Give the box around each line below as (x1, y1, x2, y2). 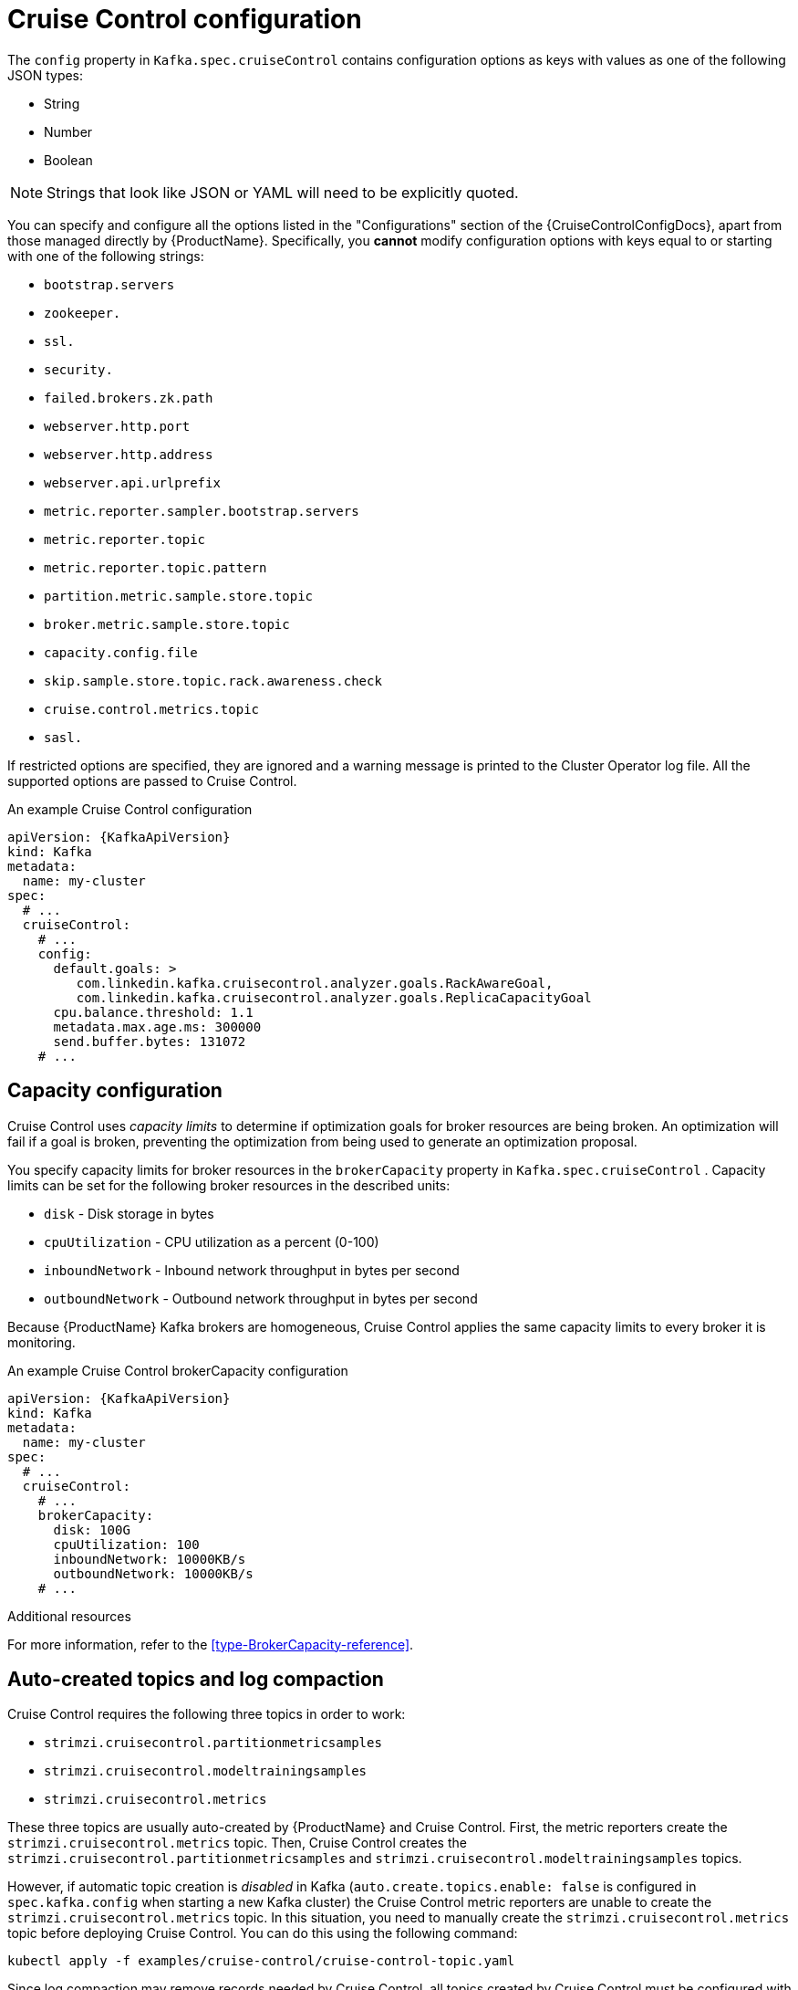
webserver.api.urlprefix (44, 475, 221, 490)
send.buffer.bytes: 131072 (53, 1033, 246, 1049)
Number (44, 123, 93, 140)
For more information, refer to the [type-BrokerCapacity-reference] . (7, 1636, 414, 1652)
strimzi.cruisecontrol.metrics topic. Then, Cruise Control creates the (7, 1835, 467, 1851)
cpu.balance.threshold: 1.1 (53, 1004, 254, 1020)
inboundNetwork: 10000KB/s (53, 1551, 246, 1566)
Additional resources (7, 1608, 131, 1624)
